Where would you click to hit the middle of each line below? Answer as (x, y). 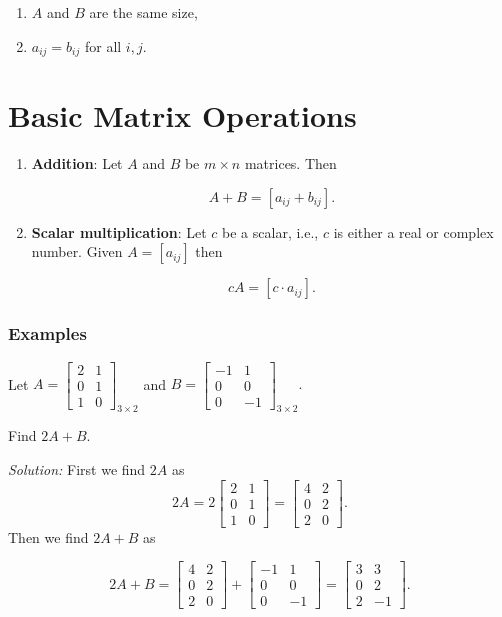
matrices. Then (290, 163)
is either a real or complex (413, 231)
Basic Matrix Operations (182, 115)
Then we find (48, 536)
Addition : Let (77, 163)
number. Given (77, 251)
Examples (47, 333)
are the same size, (143, 12)
